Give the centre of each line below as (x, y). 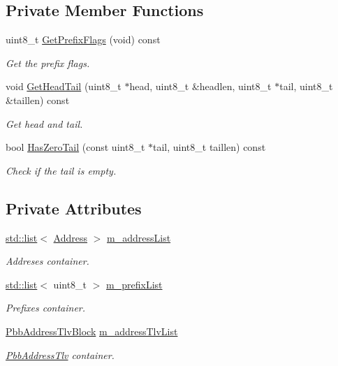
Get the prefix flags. (48, 63)
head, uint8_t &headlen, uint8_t (200, 86)
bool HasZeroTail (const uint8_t (75, 147)
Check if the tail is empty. (61, 170)
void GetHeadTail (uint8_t (64, 86)
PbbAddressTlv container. (60, 354)
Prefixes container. (46, 308)
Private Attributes (74, 208)
